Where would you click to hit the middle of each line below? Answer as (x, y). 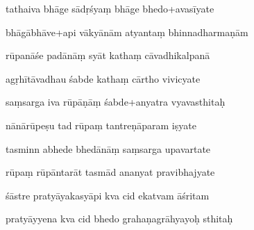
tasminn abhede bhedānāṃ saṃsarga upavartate (108, 148)
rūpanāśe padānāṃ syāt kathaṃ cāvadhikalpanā (108, 55)
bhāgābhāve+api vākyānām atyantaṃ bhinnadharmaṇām (127, 32)
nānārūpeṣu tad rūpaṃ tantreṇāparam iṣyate (101, 125)
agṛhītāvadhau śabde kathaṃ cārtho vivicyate (103, 78)
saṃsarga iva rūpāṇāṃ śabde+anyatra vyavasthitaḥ (116, 102)
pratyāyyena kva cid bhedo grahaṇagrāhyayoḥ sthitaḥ (119, 219)
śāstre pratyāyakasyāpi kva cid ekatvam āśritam (108, 195)
